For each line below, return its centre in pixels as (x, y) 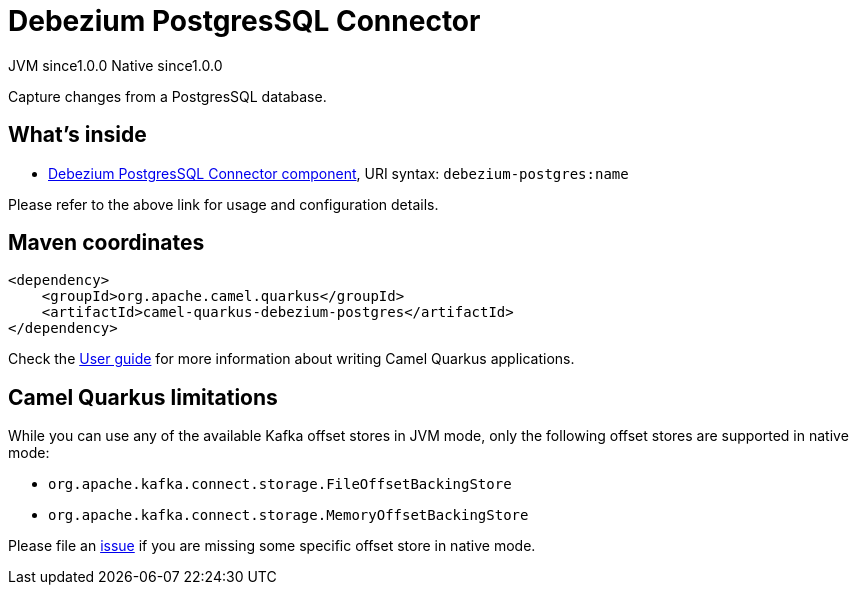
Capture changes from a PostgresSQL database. (167, 96)
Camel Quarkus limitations (143, 397)
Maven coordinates (106, 243)
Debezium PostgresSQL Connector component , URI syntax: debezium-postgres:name (338, 173)
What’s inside (77, 135)
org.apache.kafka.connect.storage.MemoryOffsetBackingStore (288, 515)
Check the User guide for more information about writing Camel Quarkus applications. (291, 359)
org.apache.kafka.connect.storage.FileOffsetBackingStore (280, 484)
